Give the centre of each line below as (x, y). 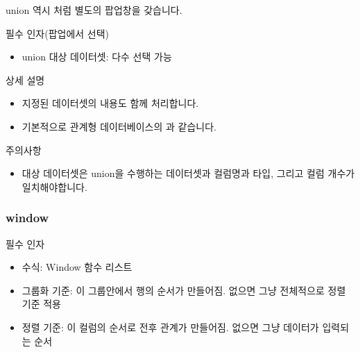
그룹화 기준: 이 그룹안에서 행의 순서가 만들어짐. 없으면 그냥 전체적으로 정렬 (184, 290)
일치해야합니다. (54, 186)
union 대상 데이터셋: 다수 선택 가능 (97, 57)
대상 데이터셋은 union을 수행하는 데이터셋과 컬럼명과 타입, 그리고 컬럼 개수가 (188, 173)
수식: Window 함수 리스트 (77, 267)
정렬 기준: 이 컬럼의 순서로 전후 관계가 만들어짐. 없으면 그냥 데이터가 (170, 327)
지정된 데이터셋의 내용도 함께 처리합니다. (110, 103)
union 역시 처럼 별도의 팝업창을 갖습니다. (94, 10)
